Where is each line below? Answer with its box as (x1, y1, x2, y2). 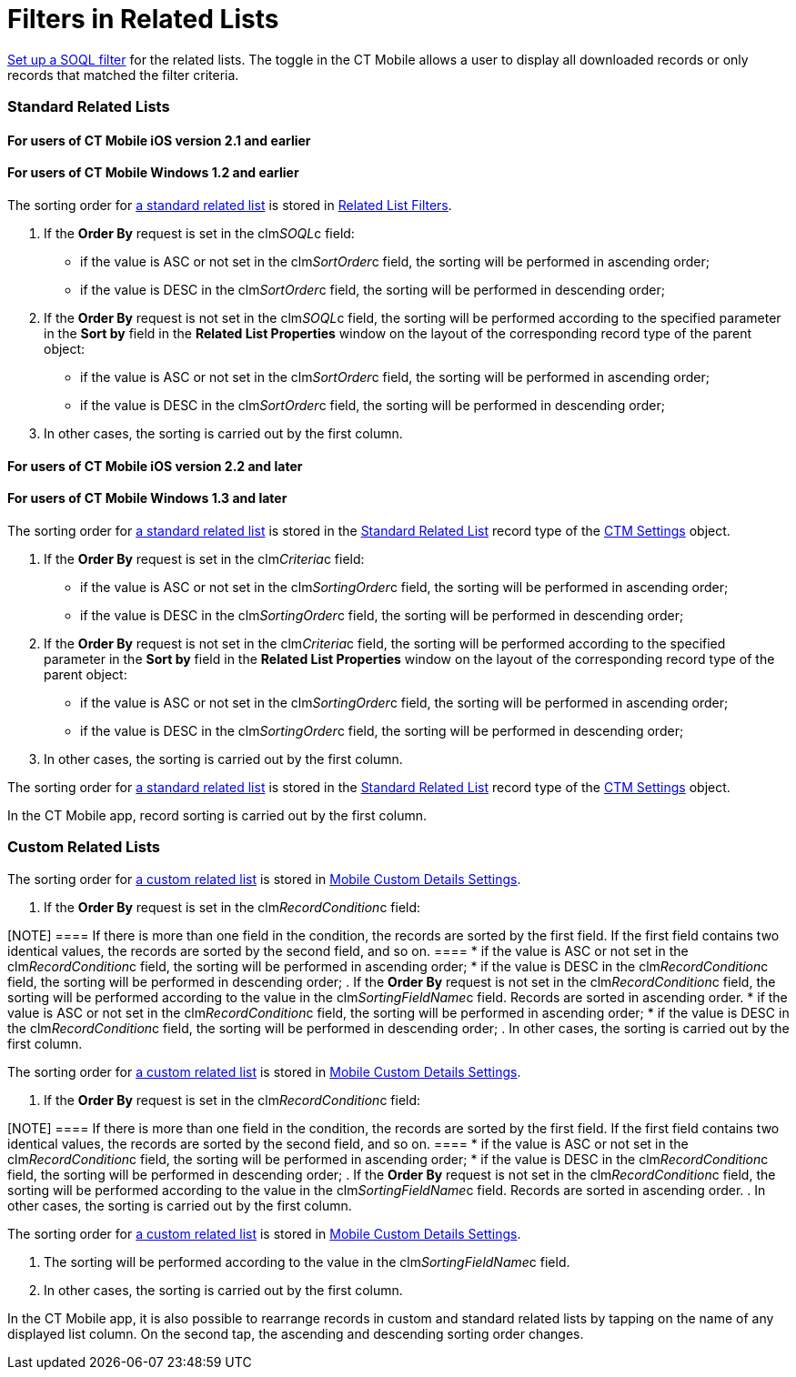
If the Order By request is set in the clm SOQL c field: (44, 225, 355, 241)
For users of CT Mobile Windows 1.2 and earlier (7, 165, 299, 181)
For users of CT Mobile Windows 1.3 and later (7, 490, 287, 507)
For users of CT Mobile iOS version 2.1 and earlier (7, 132, 311, 148)
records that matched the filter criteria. (7, 66, 239, 83)
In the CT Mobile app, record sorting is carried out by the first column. (7, 807, 428, 823)
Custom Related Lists (7, 838, 160, 857)
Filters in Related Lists (7, 4, 279, 35)
